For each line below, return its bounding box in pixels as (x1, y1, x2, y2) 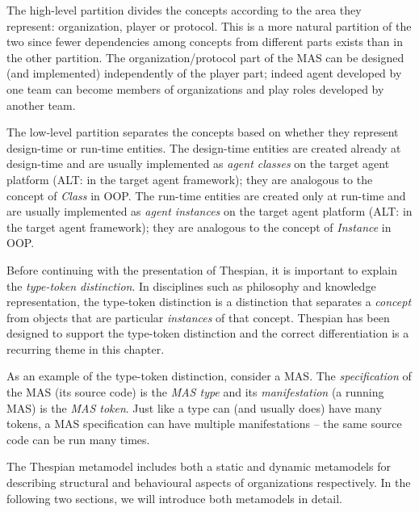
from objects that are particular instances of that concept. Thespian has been (6, 308, 390, 325)
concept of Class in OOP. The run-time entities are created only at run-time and (6, 187, 406, 204)
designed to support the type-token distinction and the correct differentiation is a (6, 325, 409, 342)
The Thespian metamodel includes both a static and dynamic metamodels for (6, 458, 391, 475)
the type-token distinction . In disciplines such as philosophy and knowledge (6, 277, 376, 294)
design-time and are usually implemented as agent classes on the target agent (6, 155, 390, 172)
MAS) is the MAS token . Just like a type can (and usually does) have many (6, 399, 382, 416)
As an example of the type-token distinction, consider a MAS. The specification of (6, 367, 412, 384)
